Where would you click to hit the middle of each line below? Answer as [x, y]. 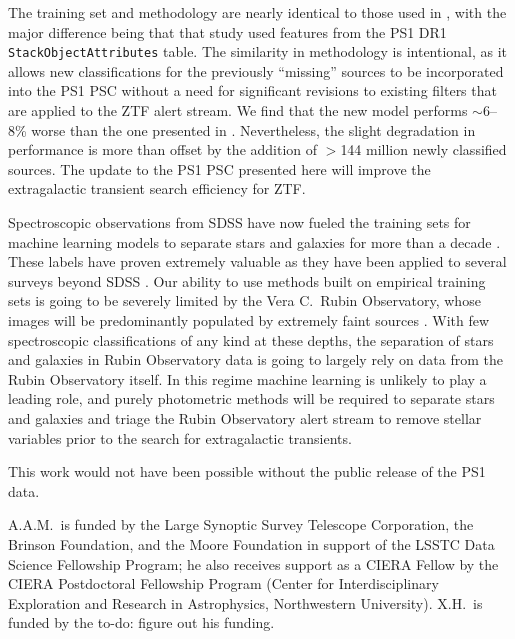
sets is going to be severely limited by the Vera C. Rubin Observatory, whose [244, 300]
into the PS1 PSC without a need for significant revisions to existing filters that [252, 90]
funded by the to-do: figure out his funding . [141, 622]
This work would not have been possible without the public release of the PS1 [247, 471]
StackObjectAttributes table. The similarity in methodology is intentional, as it [258, 51]
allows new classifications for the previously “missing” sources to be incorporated [256, 70]
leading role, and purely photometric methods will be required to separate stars [251, 398]
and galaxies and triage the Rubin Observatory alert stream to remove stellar [245, 417]
